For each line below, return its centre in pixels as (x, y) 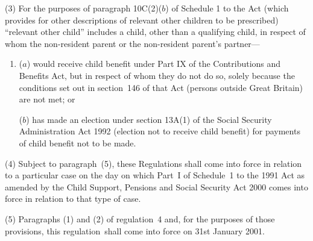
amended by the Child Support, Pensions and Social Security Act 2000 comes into (156, 186)
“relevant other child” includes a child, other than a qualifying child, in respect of (155, 32)
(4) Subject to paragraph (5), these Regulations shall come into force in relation (153, 163)
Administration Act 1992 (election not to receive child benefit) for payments (160, 131)
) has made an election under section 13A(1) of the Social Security (149, 119)
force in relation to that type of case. (73, 199)
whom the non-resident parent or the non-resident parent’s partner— (132, 43)
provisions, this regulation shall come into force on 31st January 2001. (135, 230)
